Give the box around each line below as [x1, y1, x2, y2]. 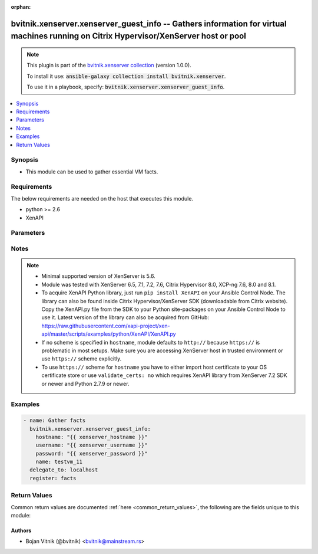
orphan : [11, 4, 31, 10]
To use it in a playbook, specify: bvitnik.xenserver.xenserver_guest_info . [26, 83, 225, 91]
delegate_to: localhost [29, 467, 98, 473]
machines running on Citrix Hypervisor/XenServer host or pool [11, 31, 247, 41]
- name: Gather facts [23, 417, 86, 424]
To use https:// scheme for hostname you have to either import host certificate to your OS [41, 363, 267, 371]
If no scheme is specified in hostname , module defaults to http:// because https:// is [41, 339, 260, 346]
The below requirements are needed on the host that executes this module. [11, 195, 194, 202]
